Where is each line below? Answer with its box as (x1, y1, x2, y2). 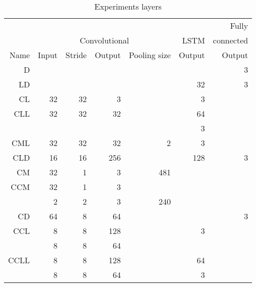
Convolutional (79, 34, 129, 46)
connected (213, 34, 248, 46)
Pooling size (129, 49, 171, 61)
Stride (65, 49, 87, 61)
